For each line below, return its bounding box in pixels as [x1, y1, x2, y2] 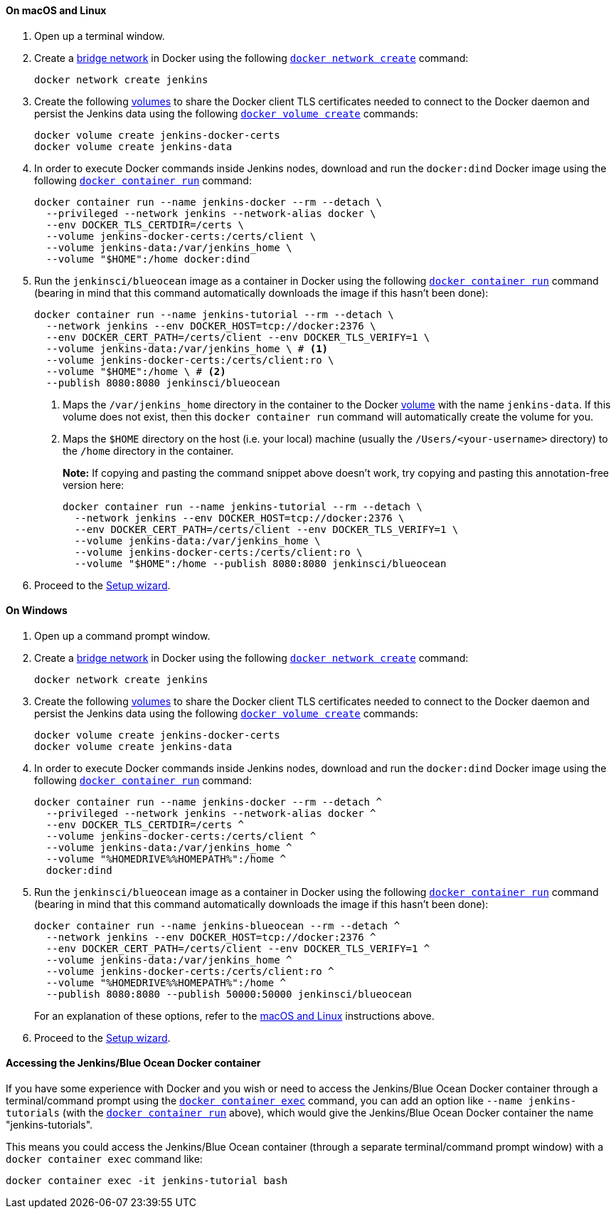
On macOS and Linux [6, 4, 107, 16]
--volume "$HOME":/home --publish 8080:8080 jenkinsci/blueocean [74, 557, 447, 569]
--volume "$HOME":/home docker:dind [46, 253, 250, 265]
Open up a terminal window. [34, 29, 165, 42]
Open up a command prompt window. [34, 629, 211, 642]
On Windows [6, 604, 68, 617]
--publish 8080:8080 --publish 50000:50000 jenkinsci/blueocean [46, 988, 413, 1000]
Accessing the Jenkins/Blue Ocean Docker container [6, 1057, 261, 1070]
